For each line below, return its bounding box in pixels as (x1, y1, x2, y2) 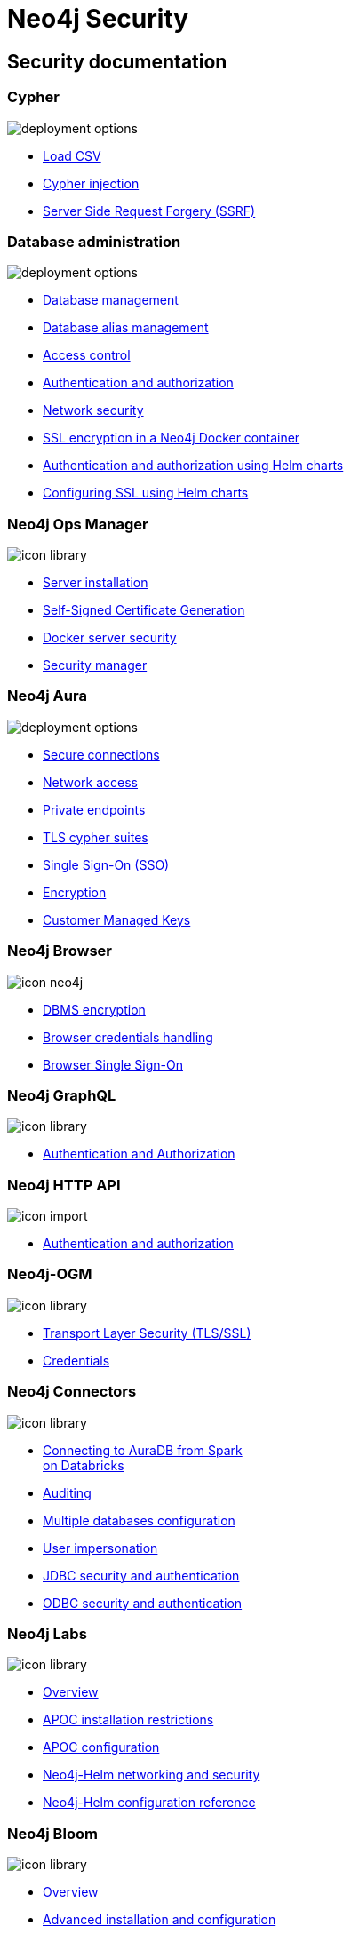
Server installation (43, 575, 148, 591)
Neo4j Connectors (7, 1382, 137, 1401)
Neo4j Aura (7, 687, 87, 705)
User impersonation (43, 1540, 158, 1556)
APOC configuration (43, 1739, 160, 1755)
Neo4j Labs (7, 1624, 87, 1643)
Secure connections (43, 746, 160, 762)
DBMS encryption (43, 1001, 146, 1017)
